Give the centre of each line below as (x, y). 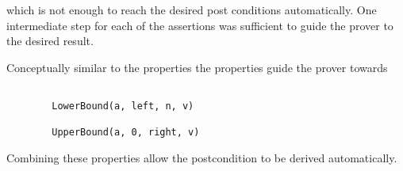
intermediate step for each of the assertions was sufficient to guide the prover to (200, 25)
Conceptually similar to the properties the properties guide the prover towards (197, 67)
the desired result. (50, 41)
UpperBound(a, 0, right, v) (126, 133)
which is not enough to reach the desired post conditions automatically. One (192, 9)
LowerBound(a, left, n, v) (123, 106)
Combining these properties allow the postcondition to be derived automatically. (202, 158)
